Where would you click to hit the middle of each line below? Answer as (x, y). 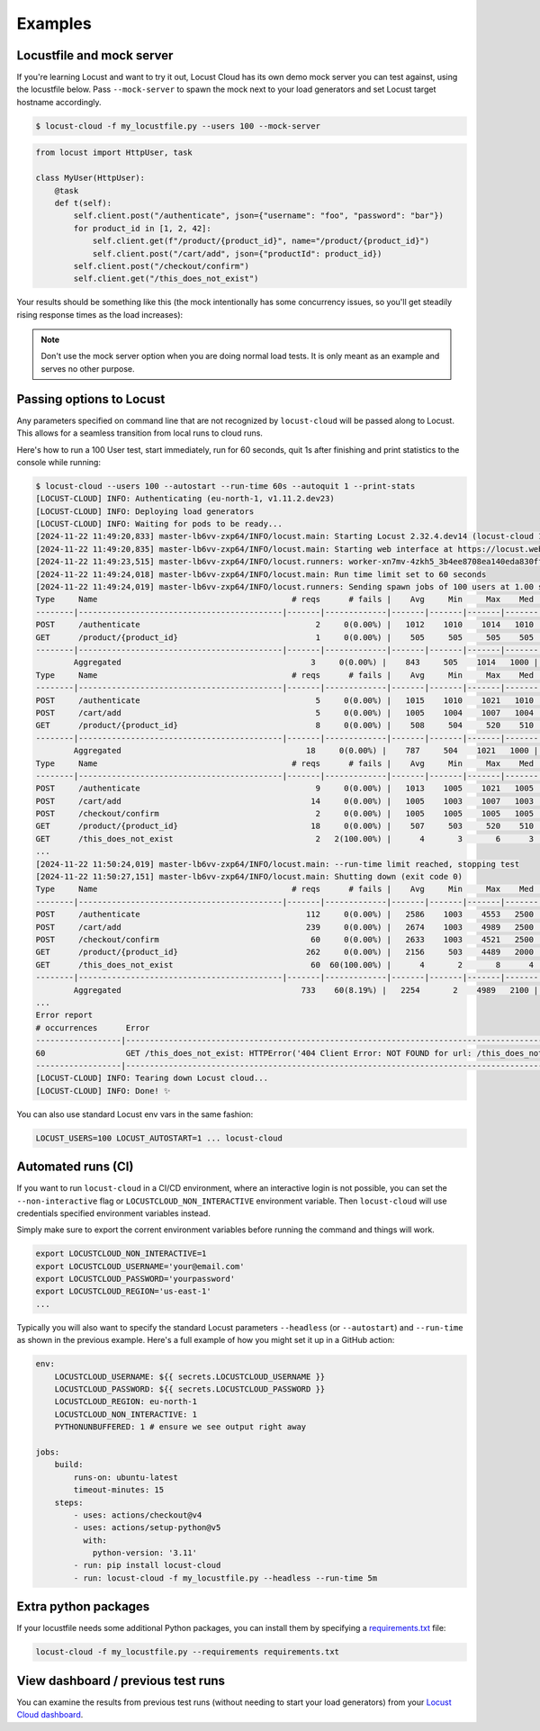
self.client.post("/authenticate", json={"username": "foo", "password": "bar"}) (259, 216)
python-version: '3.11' (145, 1553)
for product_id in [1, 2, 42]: (142, 228)
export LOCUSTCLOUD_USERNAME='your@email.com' (140, 1266)
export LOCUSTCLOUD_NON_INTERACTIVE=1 (121, 1254)
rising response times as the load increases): (100, 314)
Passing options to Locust (91, 399)
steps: (69, 1502)
